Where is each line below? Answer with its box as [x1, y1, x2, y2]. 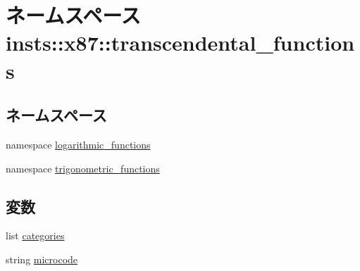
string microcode [6, 251, 78, 266]
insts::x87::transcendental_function [6, 28, 355, 57]
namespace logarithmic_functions [6, 137, 151, 151]
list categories [6, 228, 65, 243]
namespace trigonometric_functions [6, 160, 160, 175]
